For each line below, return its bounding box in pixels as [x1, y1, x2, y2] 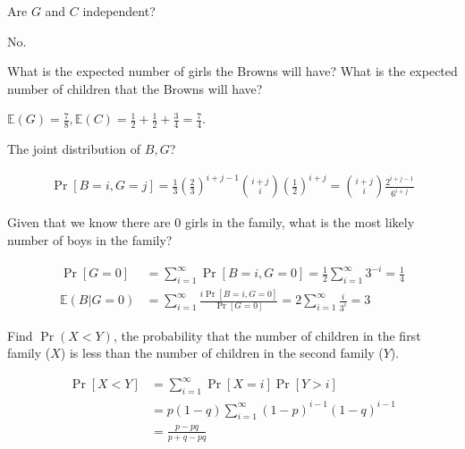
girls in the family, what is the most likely [184, 213, 415, 232]
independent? [82, 2, 156, 20]
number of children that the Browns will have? [7, 79, 263, 97]
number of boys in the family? [7, 230, 173, 249]
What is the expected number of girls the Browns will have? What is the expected [7, 62, 458, 80]
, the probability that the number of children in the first [113, 326, 421, 344]
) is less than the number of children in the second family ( [60, 343, 384, 362]
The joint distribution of [7, 140, 141, 158]
